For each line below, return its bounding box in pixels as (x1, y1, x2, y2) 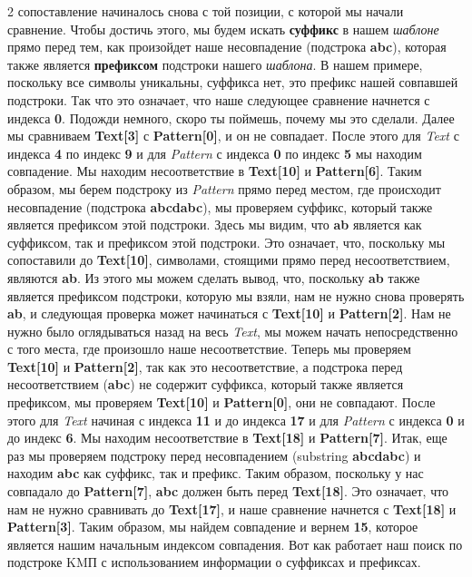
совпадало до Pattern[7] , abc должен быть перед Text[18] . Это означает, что (7, 482, 449, 501)
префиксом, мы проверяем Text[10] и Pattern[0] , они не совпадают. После (7, 393, 436, 412)
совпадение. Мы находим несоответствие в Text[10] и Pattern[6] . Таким (7, 161, 422, 181)
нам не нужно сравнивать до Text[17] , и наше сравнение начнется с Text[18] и (7, 499, 457, 518)
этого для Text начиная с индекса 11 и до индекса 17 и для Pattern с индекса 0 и (7, 410, 465, 429)
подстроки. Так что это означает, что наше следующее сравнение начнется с (7, 90, 430, 109)
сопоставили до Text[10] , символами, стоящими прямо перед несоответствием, (7, 250, 450, 269)
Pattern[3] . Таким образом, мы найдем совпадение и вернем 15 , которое (7, 517, 418, 536)
